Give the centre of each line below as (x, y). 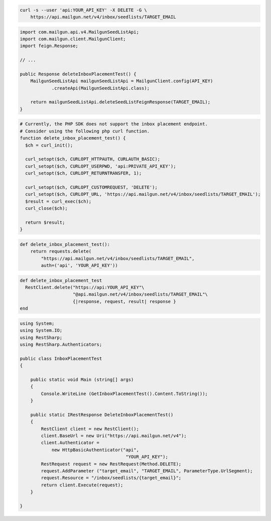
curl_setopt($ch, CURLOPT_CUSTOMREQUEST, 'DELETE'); (91, 187)
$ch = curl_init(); (49, 145)
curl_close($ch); (46, 209)
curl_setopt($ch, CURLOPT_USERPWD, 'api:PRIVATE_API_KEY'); (101, 166)
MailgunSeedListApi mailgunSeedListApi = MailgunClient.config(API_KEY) (122, 81)
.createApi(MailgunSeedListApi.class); (101, 88)
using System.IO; (41, 331)
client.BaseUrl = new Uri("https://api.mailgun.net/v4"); (114, 436)
